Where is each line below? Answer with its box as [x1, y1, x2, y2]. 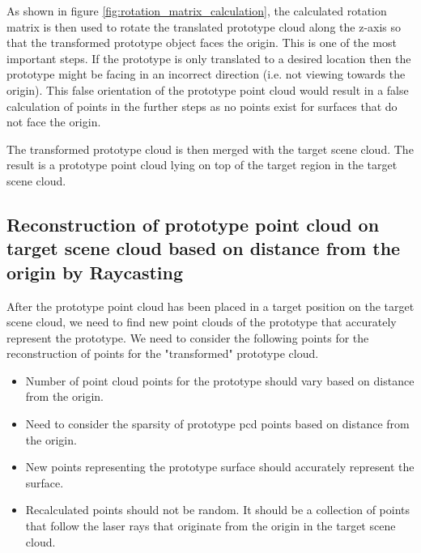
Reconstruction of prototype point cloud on [6, 211, 380, 236]
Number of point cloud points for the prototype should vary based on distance [25, 372, 415, 389]
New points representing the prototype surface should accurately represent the [25, 458, 415, 475]
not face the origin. [6, 113, 101, 130]
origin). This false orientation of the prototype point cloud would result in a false [6, 81, 409, 98]
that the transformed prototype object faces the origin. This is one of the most [6, 34, 397, 51]
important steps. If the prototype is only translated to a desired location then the [6, 49, 411, 66]
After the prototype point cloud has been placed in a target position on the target [6, 297, 415, 314]
